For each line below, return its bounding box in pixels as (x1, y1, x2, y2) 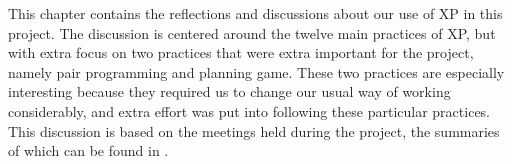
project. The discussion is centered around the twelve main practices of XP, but (8, 22, 496, 43)
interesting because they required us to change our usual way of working (8, 81, 451, 102)
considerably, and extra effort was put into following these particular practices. (8, 100, 491, 121)
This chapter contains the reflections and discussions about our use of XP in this (8, 3, 503, 23)
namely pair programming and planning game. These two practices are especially (8, 61, 505, 82)
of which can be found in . (8, 140, 169, 161)
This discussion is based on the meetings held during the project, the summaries (8, 120, 500, 141)
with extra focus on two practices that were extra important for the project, (8, 42, 474, 63)
